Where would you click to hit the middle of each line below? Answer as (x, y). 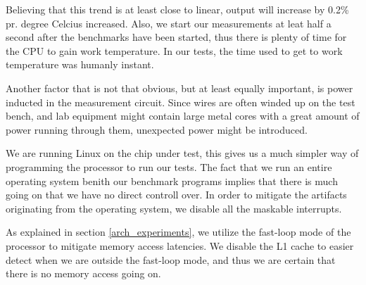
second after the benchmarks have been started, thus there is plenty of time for (176, 37)
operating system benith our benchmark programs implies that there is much (172, 180)
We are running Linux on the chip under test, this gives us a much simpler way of (182, 153)
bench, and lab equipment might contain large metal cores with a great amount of (183, 116)
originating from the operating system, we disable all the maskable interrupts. (174, 208)
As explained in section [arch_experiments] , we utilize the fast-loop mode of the (178, 232)
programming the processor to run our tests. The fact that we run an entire (169, 166)
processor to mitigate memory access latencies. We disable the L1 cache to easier (180, 245)
